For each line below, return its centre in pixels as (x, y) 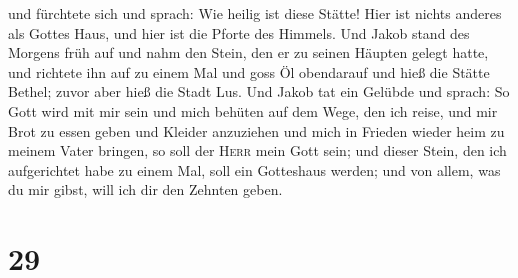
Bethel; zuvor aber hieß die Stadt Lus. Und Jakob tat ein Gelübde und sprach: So (259, 91)
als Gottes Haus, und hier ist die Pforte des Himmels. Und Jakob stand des (239, 32)
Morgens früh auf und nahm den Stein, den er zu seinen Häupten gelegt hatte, (248, 52)
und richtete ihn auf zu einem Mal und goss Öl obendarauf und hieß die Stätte (249, 71)
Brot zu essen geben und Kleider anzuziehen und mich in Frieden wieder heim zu (256, 130)
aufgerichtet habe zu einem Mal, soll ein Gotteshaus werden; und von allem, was (254, 169)
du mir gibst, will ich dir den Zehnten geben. (145, 189)
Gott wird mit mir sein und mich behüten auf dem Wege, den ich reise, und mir (253, 110)
